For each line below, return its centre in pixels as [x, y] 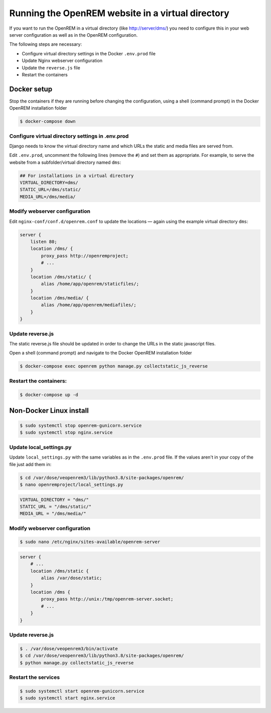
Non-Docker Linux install [49, 411]
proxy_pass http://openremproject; [85, 256]
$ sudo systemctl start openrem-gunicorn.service [82, 691]
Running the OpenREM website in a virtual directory [119, 13]
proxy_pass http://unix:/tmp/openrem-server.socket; [107, 599]
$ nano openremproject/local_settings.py [72, 484]
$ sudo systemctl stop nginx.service [66, 433]
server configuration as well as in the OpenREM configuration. [74, 35]
